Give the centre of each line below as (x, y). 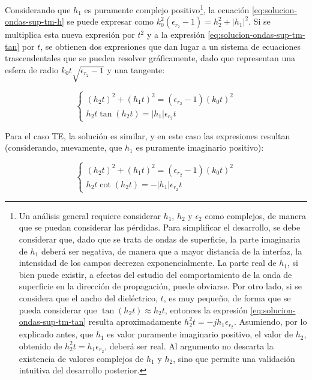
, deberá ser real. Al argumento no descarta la (189, 345)
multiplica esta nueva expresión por (70, 35)
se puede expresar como (110, 21)
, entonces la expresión (206, 309)
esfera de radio (32, 70)
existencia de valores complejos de (81, 358)
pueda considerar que (58, 309)
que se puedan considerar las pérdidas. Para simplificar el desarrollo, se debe (160, 227)
